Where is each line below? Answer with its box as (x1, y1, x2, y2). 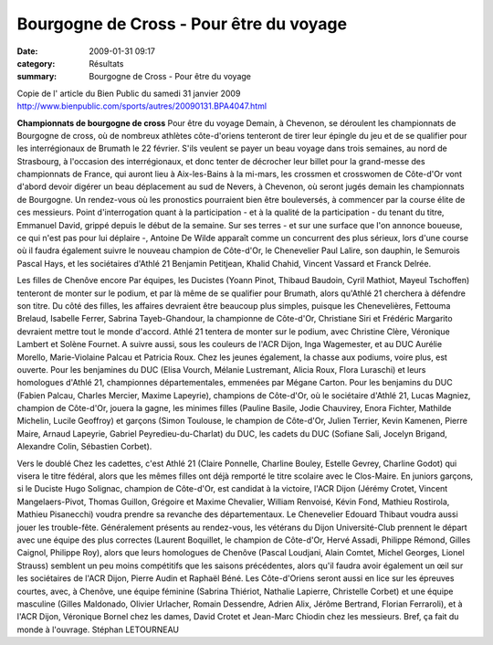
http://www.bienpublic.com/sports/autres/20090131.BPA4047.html (16, 100, 267, 111)
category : (16, 58, 56, 69)
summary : (16, 71, 58, 82)
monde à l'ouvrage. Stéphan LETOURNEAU (16, 624, 180, 635)
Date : (16, 46, 38, 57)
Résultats (89, 58, 124, 69)
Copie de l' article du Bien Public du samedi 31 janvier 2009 (16, 88, 241, 99)
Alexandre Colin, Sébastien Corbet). (16, 441, 152, 452)
